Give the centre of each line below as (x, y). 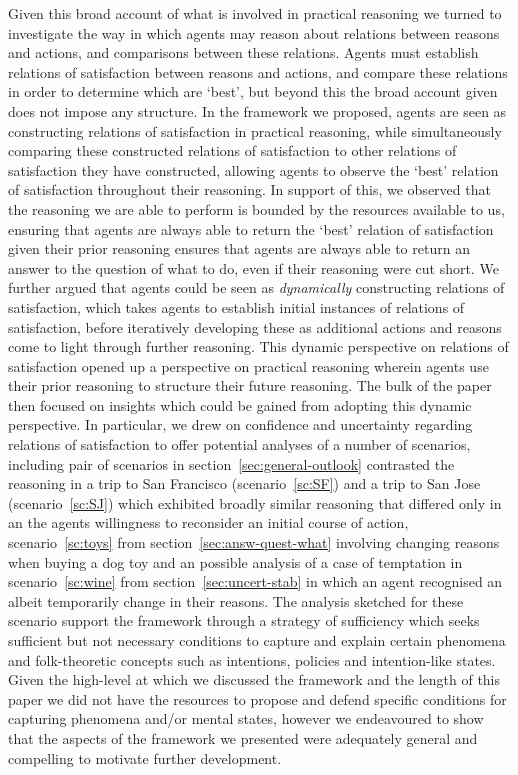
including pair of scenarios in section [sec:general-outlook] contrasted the (231, 463)
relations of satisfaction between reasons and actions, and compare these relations (258, 71)
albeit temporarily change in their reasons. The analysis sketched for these (236, 600)
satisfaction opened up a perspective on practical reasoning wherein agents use (248, 365)
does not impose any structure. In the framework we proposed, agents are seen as (257, 110)
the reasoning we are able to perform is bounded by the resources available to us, (256, 208)
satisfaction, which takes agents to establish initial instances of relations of (236, 306)
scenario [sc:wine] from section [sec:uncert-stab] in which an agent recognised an (255, 581)
